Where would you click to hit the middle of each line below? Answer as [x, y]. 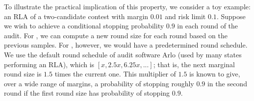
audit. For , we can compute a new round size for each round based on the [116, 35]
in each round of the [208, 26]
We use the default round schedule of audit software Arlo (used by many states [123, 54]
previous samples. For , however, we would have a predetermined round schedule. [126, 45]
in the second [227, 83]
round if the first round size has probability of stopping [87, 93]
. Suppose [231, 16]
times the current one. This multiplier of [115, 74]
